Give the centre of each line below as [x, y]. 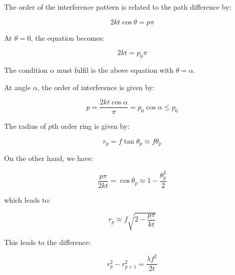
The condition [26, 70]
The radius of [25, 126]
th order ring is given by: [91, 126]
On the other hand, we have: [49, 158]
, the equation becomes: [68, 37]
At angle [18, 87]
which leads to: [27, 200]
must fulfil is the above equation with [115, 70]
